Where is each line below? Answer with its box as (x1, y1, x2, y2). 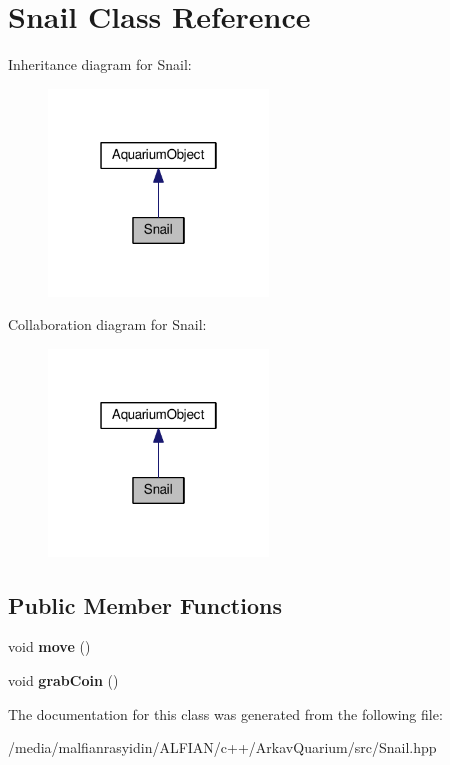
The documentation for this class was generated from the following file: (8, 703, 443, 724)
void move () (8, 636, 91, 657)
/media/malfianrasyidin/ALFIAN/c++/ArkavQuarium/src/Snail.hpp (8, 737, 437, 758)
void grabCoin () (8, 670, 119, 691)
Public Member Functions (8, 589, 282, 620)
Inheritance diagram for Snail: (8, 54, 192, 75)
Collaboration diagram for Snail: (8, 314, 207, 335)
